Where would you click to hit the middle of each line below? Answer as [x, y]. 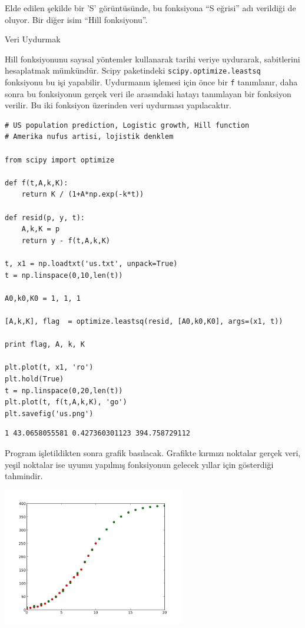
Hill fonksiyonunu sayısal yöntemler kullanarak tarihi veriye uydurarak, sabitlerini [152, 59]
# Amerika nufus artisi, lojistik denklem [89, 137]
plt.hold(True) [34, 379]
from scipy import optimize [60, 160]
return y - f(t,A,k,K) [66, 240]
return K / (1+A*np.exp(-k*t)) [83, 195]
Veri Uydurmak [33, 39]
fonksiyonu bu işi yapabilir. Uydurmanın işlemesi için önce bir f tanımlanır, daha [151, 82]
